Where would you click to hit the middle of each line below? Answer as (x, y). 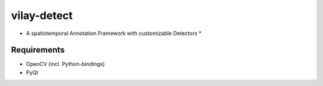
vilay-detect (42, 15)
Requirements (38, 50)
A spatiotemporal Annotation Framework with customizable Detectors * (114, 33)
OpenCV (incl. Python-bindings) (65, 64)
